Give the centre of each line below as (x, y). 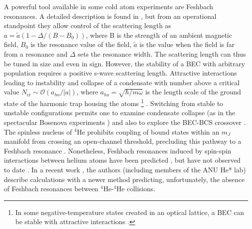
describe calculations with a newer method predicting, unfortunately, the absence (124, 179)
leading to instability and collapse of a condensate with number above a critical (122, 82)
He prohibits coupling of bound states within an (148, 131)
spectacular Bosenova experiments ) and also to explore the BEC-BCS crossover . (125, 122)
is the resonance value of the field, (81, 44)
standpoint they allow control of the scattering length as (87, 25)
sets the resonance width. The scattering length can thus (162, 53)
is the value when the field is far (187, 44)
